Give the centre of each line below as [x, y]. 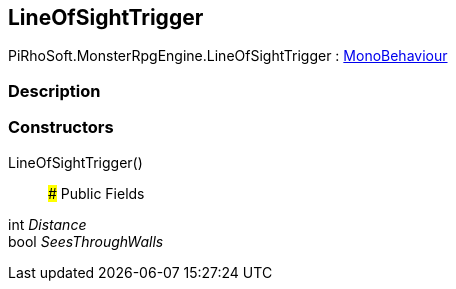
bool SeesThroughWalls [86, 241]
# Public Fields [96, 193]
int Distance [47, 224]
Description [54, 90]
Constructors [61, 127]
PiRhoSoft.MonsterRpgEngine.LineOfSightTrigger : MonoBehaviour [228, 56]
